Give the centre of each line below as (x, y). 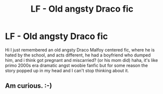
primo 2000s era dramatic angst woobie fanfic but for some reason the (76, 65)
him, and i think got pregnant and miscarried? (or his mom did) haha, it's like (81, 60)
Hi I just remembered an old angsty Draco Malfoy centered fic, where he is (80, 50)
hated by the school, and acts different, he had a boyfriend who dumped (78, 55)
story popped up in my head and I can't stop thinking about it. (67, 70)
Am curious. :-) (29, 86)
